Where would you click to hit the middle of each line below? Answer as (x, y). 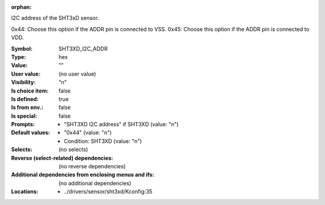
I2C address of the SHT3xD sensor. (55, 18)
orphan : (21, 7)
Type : (19, 57)
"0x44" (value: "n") (88, 133)
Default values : (31, 133)
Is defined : (25, 99)
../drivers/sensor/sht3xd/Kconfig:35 (108, 192)
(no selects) (73, 150)
